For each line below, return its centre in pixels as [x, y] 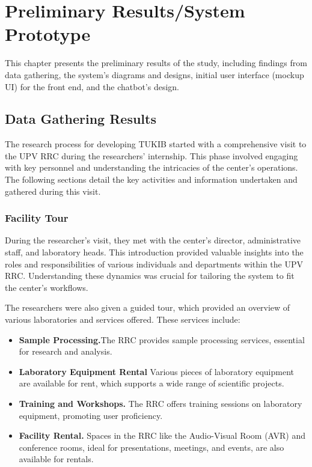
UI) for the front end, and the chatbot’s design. [92, 86]
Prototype [48, 34]
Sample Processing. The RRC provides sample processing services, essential [162, 339]
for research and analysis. [66, 351]
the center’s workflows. [47, 287]
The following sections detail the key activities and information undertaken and [151, 179]
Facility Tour [37, 218]
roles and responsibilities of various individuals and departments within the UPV [154, 264]
